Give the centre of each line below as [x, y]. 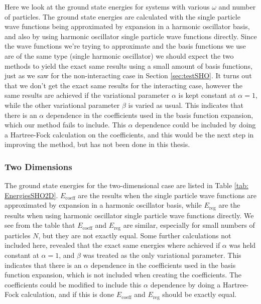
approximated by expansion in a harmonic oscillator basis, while [103, 205]
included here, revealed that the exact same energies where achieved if [112, 245]
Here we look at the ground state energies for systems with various [107, 7]
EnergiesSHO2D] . [31, 195]
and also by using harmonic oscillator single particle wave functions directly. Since [131, 36]
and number [237, 7]
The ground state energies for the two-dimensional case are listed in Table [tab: [126, 185]
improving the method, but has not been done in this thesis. [97, 144]
